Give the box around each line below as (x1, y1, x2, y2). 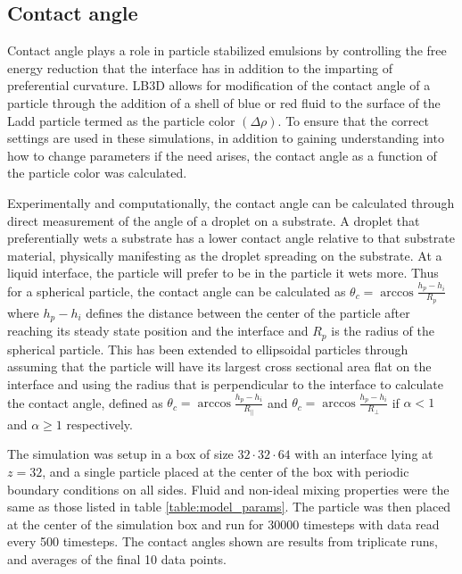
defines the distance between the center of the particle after (86, 303, 410, 321)
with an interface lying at (294, 445, 433, 463)
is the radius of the (331, 321, 434, 340)
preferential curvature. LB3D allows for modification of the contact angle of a (7, 76, 431, 95)
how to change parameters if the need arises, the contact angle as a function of (7, 146, 437, 164)
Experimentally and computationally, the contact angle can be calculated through (7, 193, 455, 212)
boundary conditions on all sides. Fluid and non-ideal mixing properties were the (7, 479, 450, 498)
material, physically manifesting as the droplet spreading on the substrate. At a (7, 245, 442, 264)
